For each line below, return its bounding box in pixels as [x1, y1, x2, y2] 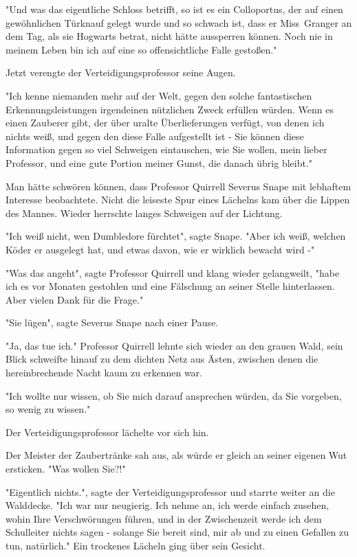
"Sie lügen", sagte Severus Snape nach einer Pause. [6, 315, 219, 330]
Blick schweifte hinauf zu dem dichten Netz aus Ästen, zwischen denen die [6, 352, 318, 366]
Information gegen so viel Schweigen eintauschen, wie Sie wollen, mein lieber [6, 142, 327, 157]
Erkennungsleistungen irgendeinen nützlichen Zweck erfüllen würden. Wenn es [6, 102, 334, 116]
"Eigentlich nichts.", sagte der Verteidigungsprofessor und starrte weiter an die [6, 484, 335, 499]
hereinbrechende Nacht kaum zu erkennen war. [6, 365, 202, 380]
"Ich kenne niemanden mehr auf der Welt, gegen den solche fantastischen [6, 88, 312, 102]
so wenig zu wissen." [6, 402, 91, 416]
